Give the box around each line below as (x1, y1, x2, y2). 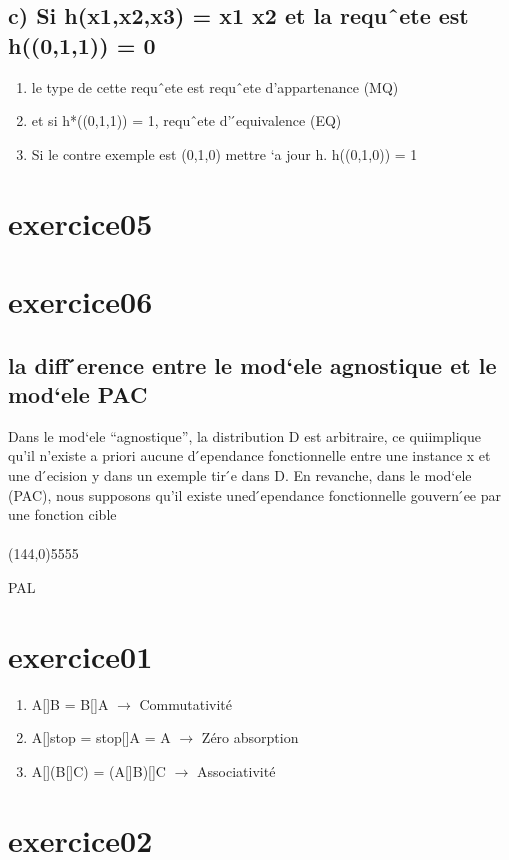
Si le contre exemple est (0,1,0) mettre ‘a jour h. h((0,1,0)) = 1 (31, 143, 418, 164)
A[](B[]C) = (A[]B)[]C (31, 760, 166, 781)
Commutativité (139, 693, 233, 714)
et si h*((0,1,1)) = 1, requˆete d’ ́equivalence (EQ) (31, 110, 342, 131)
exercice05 (8, 202, 153, 243)
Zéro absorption (201, 727, 299, 748)
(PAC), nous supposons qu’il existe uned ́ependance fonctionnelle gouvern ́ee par (8, 484, 502, 505)
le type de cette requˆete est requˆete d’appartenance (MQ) (31, 76, 399, 97)
